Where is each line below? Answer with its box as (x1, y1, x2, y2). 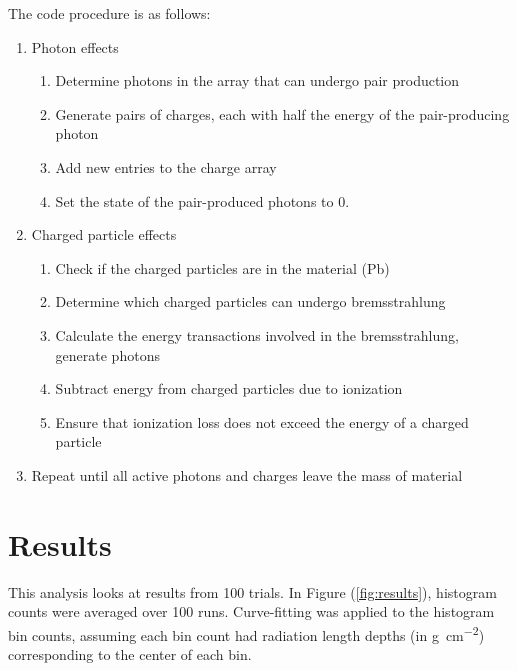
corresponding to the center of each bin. (8, 644, 252, 665)
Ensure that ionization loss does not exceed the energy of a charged (55, 411, 469, 432)
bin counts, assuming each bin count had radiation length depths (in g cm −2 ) (8, 621, 485, 645)
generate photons (55, 344, 160, 365)
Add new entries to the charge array (55, 156, 277, 177)
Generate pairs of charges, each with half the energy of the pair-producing (55, 103, 510, 124)
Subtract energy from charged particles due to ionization (55, 378, 403, 399)
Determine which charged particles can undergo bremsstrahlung (55, 291, 446, 312)
